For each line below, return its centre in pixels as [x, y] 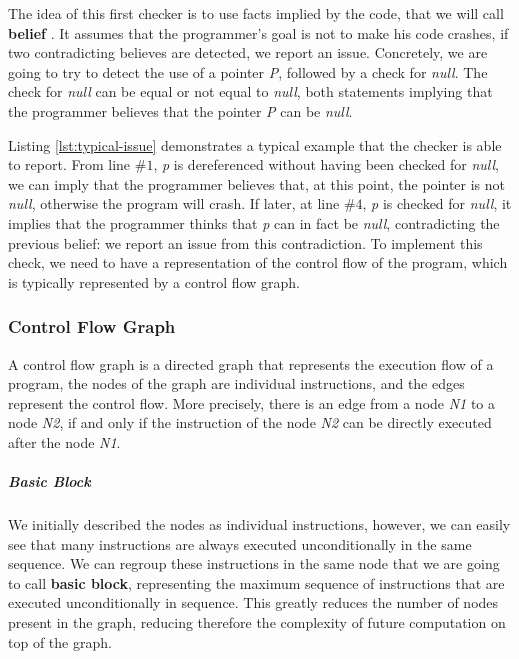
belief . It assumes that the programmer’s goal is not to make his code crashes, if [258, 32]
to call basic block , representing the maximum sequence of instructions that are [256, 582]
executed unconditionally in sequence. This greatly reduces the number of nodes [253, 602]
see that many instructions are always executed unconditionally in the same [240, 543]
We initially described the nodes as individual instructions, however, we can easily [259, 524]
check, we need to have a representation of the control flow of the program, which [258, 262]
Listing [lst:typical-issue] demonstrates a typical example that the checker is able [255, 144]
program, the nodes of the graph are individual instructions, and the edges [236, 383]
